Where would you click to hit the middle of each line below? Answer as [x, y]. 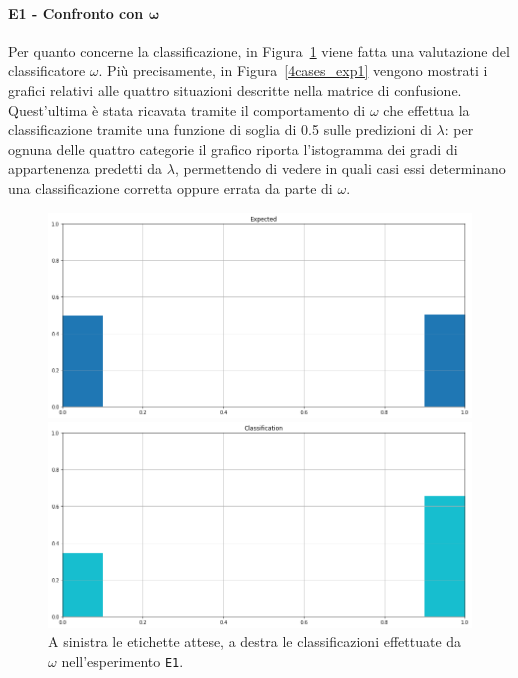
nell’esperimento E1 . [122, 660]
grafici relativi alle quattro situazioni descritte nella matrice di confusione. [235, 89]
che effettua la [426, 109]
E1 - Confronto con [76, 12]
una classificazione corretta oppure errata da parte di [170, 187]
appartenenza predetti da [85, 168]
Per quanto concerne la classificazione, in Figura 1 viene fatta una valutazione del [259, 50]
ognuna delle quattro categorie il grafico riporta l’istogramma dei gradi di [233, 148]
